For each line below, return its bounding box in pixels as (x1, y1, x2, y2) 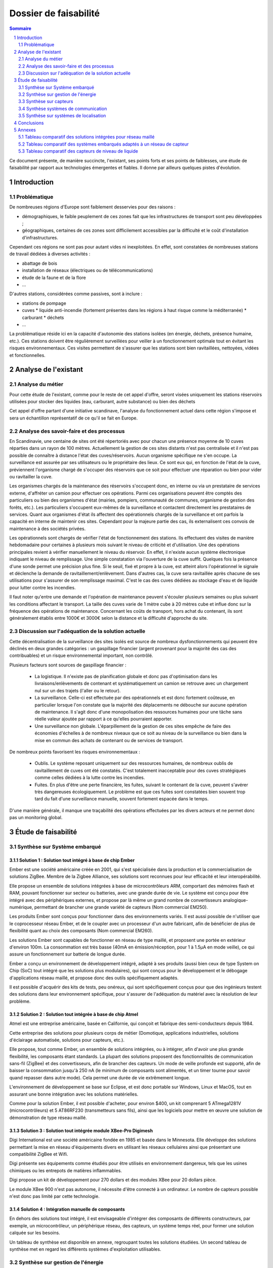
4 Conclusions (14, 120, 44, 126)
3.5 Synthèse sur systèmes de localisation (18, 113, 106, 119)
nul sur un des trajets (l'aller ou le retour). (34, 687, 121, 693)
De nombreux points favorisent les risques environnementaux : (9, 749, 141, 755)
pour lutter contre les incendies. (9, 584, 76, 590)
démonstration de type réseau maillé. (9, 1114, 87, 1120)
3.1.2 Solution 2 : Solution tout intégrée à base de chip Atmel (9, 1011, 139, 1017)
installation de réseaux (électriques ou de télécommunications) (22, 267, 153, 273)
